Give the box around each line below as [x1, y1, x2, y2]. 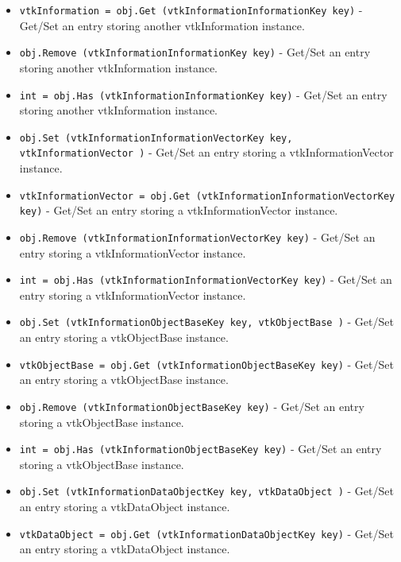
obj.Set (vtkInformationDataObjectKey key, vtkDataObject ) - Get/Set [19, 483, 394, 499]
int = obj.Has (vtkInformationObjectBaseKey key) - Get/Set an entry [19, 440, 382, 457]
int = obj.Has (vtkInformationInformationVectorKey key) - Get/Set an [19, 271, 392, 288]
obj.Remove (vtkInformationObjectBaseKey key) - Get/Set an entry [19, 397, 364, 414]
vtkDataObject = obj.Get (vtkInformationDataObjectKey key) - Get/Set [19, 525, 394, 541]
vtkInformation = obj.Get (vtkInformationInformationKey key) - [19, 2, 363, 17]
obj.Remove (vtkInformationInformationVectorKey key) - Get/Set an [19, 228, 376, 245]
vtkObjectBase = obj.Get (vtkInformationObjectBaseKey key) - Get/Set [19, 355, 394, 372]
